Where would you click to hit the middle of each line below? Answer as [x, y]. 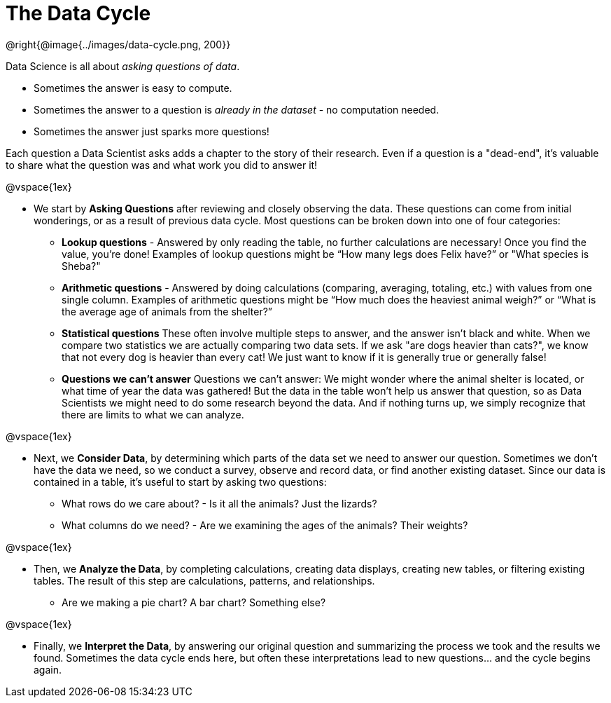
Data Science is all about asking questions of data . [123, 66]
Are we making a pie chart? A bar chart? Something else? [194, 602]
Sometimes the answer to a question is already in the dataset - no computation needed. [237, 109]
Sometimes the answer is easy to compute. [133, 88]
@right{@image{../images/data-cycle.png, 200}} [118, 44]
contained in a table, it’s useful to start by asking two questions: [180, 482]
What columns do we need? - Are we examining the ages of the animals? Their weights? [265, 525]
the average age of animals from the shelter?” [167, 311]
